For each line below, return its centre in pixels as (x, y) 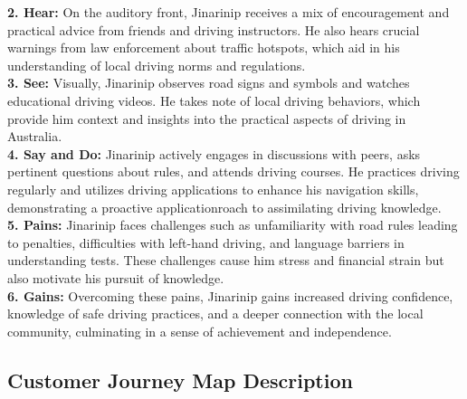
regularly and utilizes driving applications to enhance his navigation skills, (213, 189)
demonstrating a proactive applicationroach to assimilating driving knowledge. (224, 207)
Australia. (35, 136)
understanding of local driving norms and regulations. (157, 65)
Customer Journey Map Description (180, 380)
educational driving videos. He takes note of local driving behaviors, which (214, 100)
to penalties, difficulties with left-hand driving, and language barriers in (206, 242)
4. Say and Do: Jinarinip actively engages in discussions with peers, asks (214, 153)
